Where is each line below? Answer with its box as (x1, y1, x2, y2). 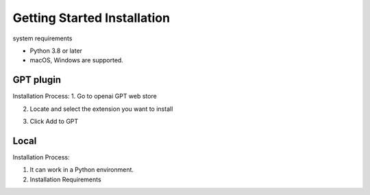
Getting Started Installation (12, 10, 171, 25)
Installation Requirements (29, 175, 102, 183)
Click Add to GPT (29, 117, 79, 126)
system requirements (12, 34, 73, 42)
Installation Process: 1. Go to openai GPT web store (12, 92, 157, 101)
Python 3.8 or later (29, 47, 82, 55)
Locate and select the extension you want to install (29, 105, 173, 113)
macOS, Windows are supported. (29, 56, 123, 64)
